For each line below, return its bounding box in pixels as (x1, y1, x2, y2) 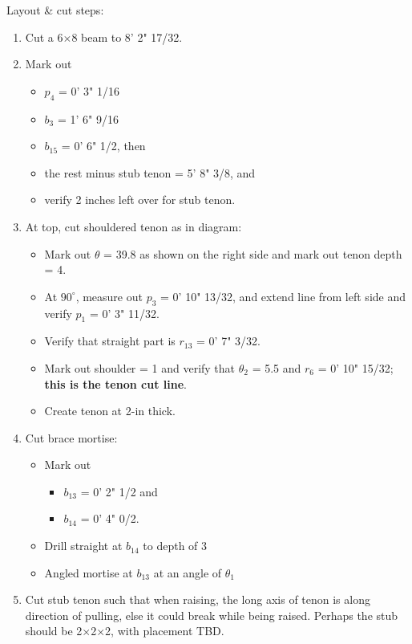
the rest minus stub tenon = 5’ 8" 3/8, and (44, 164, 256, 181)
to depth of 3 (143, 537, 208, 554)
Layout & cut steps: (6, 2, 104, 18)
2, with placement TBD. (105, 622, 224, 639)
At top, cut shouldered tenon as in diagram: (25, 218, 242, 234)
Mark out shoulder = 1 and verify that (44, 359, 236, 376)
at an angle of (153, 564, 222, 581)
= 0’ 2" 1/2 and (80, 483, 158, 499)
